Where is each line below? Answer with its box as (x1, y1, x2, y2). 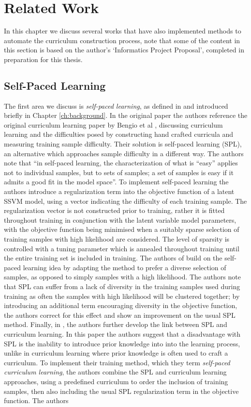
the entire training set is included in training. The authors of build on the (4, 253, 222, 263)
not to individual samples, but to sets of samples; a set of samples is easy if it (4, 167, 234, 177)
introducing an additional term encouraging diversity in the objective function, (4, 300, 237, 310)
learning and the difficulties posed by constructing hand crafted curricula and (4, 129, 234, 139)
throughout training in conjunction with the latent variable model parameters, (4, 214, 236, 225)
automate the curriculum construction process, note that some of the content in (4, 35, 240, 45)
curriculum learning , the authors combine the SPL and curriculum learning (4, 367, 227, 377)
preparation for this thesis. (4, 54, 83, 64)
